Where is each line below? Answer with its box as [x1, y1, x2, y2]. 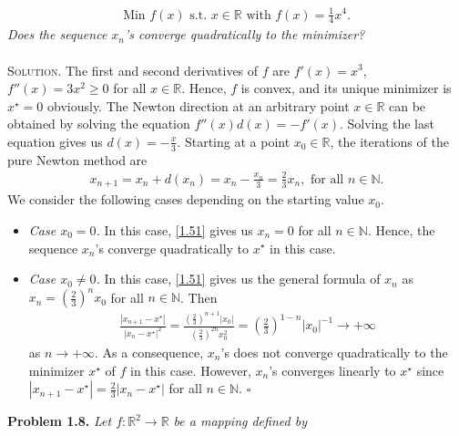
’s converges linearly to [269, 360, 396, 379]
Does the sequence [7, 25, 107, 44]
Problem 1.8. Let [7, 411, 112, 431]
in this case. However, [130, 360, 251, 379]
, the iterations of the [330, 131, 449, 151]
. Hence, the [367, 220, 435, 239]
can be [389, 96, 426, 115]
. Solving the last [340, 114, 434, 133]
